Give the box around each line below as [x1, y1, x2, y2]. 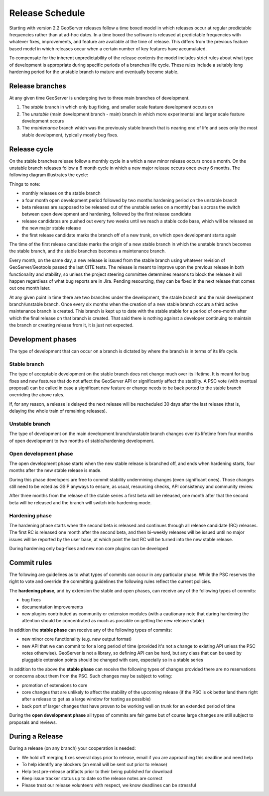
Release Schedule [9, 7, 85, 18]
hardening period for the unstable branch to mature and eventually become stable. [9, 69, 179, 75]
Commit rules [9, 559, 52, 567]
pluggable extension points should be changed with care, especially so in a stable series [21, 657, 204, 663]
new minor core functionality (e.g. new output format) [21, 636, 132, 642]
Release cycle [9, 145, 53, 153]
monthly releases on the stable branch [21, 190, 101, 196]
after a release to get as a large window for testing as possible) [21, 696, 151, 702]
